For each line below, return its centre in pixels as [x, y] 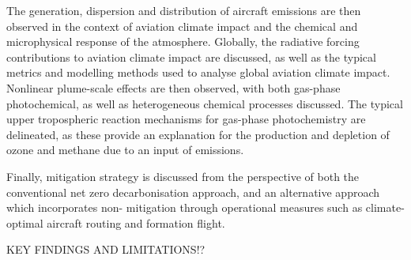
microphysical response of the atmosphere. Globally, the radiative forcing [183, 41]
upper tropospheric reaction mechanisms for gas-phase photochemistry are [186, 119]
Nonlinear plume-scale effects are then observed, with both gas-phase [173, 87]
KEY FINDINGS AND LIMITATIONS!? [106, 249]
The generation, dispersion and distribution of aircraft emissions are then [184, 10]
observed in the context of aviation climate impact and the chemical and [182, 26]
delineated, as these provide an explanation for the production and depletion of [198, 134]
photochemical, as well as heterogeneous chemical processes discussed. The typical [205, 103]
